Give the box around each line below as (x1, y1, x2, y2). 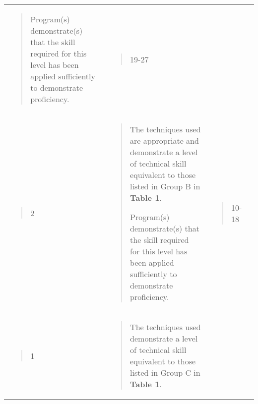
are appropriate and (130, 135, 199, 146)
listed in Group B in (130, 180, 200, 192)
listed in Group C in (130, 367, 200, 378)
